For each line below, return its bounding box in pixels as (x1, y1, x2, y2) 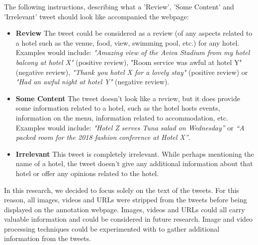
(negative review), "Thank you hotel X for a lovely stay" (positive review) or (15, 66, 248, 77)
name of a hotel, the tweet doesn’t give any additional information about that (15, 158, 253, 169)
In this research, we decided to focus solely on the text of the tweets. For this (4, 184, 239, 195)
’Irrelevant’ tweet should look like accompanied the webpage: (4, 11, 189, 21)
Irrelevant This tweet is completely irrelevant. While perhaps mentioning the (15, 148, 254, 159)
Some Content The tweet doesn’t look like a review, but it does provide (15, 93, 240, 103)
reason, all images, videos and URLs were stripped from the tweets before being (4, 194, 247, 205)
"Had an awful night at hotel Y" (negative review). (15, 76, 170, 87)
